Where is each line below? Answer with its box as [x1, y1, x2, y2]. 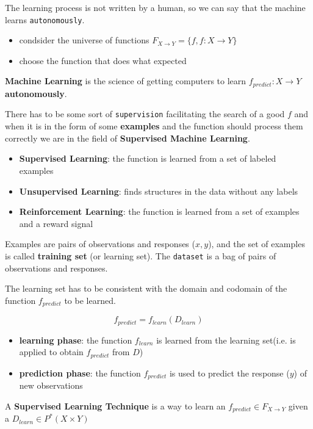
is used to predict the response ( [169, 366, 290, 379]
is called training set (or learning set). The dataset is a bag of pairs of [5, 249, 276, 262]
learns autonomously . [5, 13, 85, 26]
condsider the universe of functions [19, 34, 149, 46]
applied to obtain [19, 345, 84, 358]
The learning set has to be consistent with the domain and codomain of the [5, 282, 287, 295]
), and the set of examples [208, 237, 305, 250]
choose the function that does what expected [19, 54, 187, 67]
